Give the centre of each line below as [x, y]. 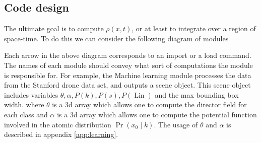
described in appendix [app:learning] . [61, 134]
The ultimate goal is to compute [54, 28]
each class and [26, 114]
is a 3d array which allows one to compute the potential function [157, 114]
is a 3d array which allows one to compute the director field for [149, 104]
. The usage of [176, 124]
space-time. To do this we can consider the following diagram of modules [116, 38]
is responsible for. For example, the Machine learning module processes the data [128, 75]
